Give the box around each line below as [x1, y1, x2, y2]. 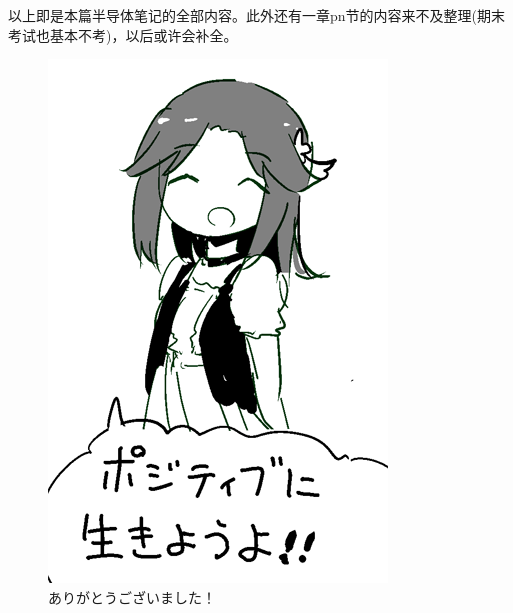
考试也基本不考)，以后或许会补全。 [8, 24, 238, 45]
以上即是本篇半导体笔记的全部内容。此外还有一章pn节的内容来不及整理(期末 [8, 5, 506, 26]
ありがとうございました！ [48, 586, 216, 607]
